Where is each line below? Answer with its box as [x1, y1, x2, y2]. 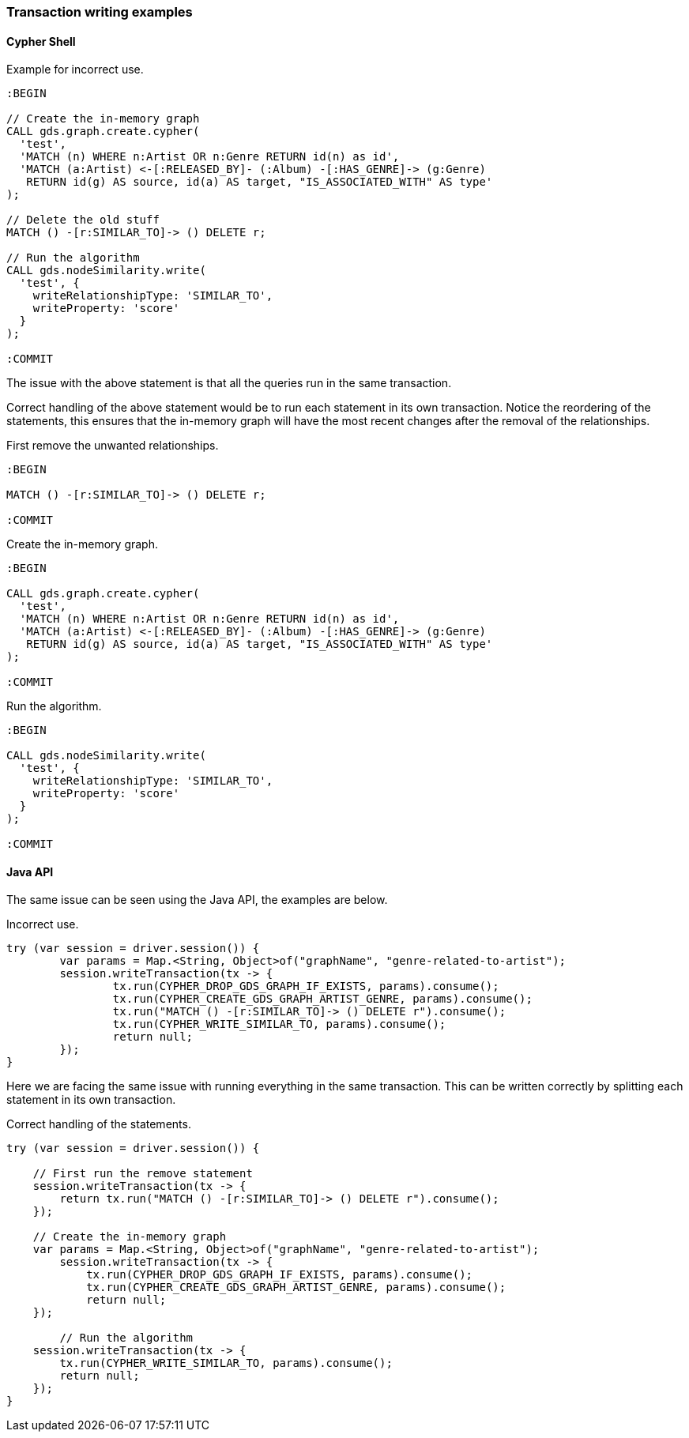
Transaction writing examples [6, 4, 193, 20]
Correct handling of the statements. [6, 1117, 191, 1131]
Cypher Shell [6, 34, 76, 48]
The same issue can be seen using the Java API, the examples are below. [6, 893, 388, 907]
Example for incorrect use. [6, 62, 144, 77]
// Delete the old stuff [6, 213, 160, 227]
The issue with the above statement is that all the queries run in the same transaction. [6, 376, 452, 390]
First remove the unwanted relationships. [6, 439, 219, 453]
